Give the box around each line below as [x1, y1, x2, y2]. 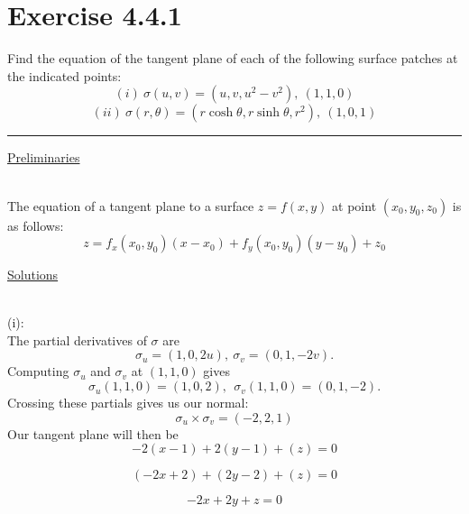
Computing [7, 362, 69, 381]
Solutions [7, 265, 59, 284]
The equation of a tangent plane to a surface [7, 196, 254, 215]
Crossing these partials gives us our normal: [7, 393, 249, 412]
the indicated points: [7, 66, 122, 85]
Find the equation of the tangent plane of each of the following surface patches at [7, 49, 458, 68]
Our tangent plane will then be [7, 424, 179, 443]
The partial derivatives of [7, 330, 147, 349]
